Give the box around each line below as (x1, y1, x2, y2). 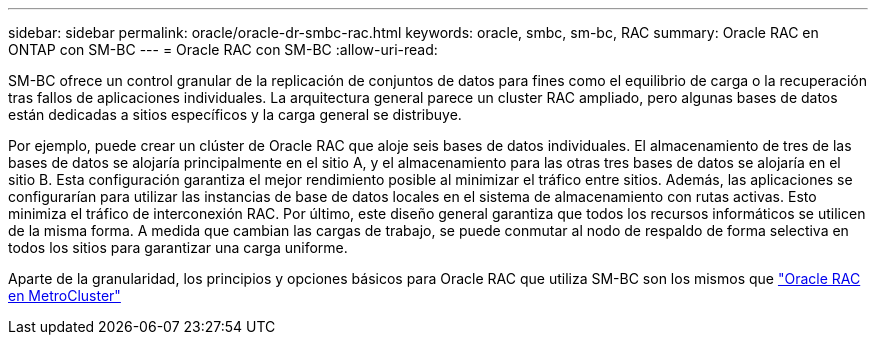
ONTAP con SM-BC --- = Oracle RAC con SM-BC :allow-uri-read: (8, 41, 438, 58)
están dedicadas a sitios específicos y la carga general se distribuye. (8, 106, 462, 123)
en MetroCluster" (8, 287, 121, 304)
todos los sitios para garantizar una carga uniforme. (8, 239, 348, 256)
